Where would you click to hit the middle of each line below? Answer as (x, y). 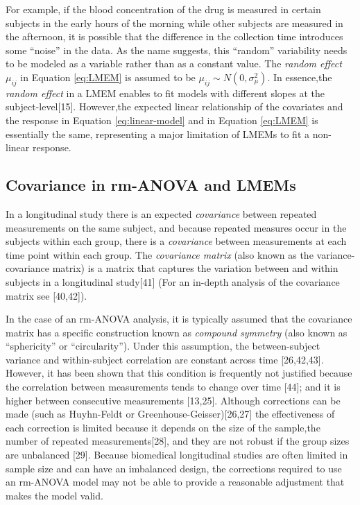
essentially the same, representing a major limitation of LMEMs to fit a (157, 134)
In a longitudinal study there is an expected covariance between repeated (161, 213)
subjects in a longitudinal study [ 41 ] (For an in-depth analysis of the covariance (173, 281)
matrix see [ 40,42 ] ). (46, 295)
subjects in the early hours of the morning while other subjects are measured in (174, 23)
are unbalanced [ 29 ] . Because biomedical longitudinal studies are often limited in (177, 455)
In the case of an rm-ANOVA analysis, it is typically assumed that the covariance (179, 319)
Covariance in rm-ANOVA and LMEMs (151, 185)
